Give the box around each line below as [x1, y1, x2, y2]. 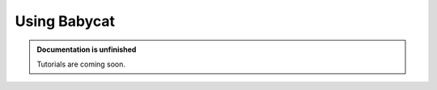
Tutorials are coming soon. [36, 59, 125, 69]
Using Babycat [15, 12, 116, 30]
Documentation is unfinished [36, 45, 137, 54]
